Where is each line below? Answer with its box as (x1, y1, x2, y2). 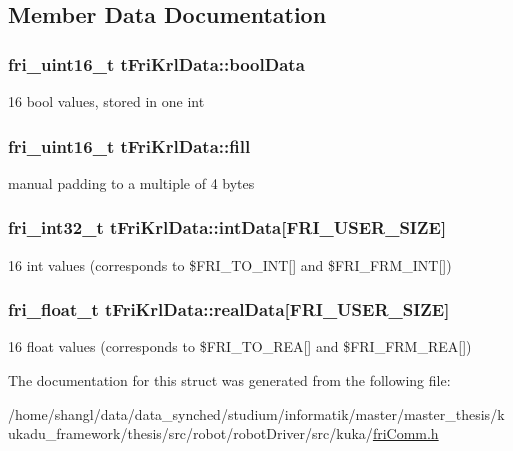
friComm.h (372, 423, 439, 444)
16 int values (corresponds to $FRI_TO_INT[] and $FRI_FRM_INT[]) (8, 254, 452, 275)
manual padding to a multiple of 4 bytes (8, 172, 255, 193)
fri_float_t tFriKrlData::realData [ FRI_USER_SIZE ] (8, 297, 450, 322)
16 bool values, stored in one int (8, 91, 205, 111)
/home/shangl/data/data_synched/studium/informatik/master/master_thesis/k (8, 403, 505, 424)
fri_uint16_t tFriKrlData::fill (8, 133, 251, 158)
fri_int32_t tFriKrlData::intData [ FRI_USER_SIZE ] (8, 215, 447, 240)
